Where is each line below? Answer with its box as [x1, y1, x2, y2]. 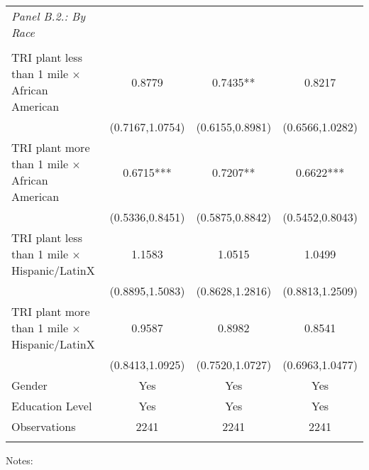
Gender [11, 377, 48, 393]
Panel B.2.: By [11, 8, 86, 24]
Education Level [11, 398, 92, 414]
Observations [11, 418, 76, 435]
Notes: [6, 453, 33, 467]
